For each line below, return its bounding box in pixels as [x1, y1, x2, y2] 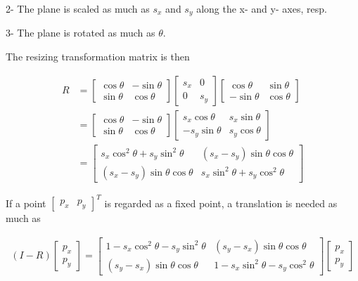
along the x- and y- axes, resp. [196, 1, 327, 15]
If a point [6, 195, 46, 210]
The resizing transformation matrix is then [6, 49, 190, 64]
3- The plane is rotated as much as [6, 25, 155, 40]
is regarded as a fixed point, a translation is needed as [104, 195, 338, 210]
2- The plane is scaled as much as [6, 1, 150, 15]
